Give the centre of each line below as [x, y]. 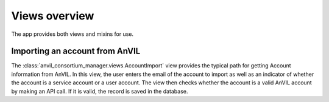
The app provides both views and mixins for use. [73, 34]
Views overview [53, 16]
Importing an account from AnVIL [76, 51]
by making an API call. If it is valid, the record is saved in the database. [100, 91]
